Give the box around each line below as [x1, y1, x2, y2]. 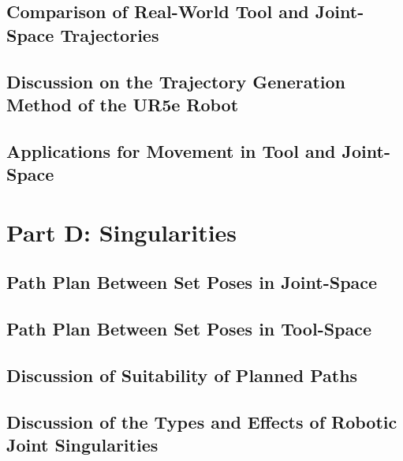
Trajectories [60, 22, 159, 47]
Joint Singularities [6, 433, 159, 457]
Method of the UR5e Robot [6, 92, 239, 116]
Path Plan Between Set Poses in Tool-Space [6, 317, 372, 341]
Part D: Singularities [6, 216, 237, 248]
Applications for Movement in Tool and [6, 138, 336, 163]
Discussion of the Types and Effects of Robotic [6, 409, 397, 433]
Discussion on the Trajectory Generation [6, 69, 345, 93]
